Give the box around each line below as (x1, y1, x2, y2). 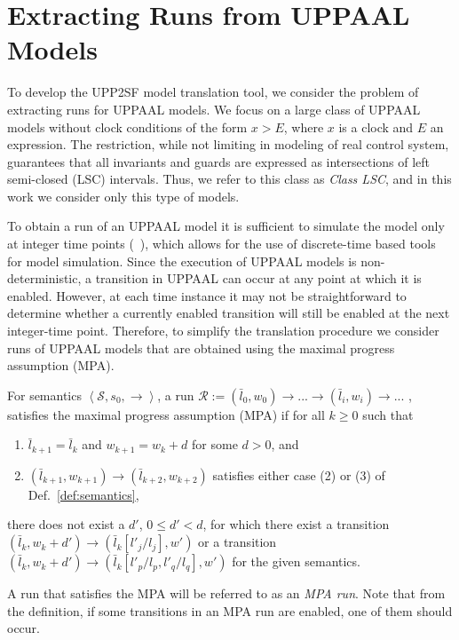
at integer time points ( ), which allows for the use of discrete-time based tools (7, 234, 436, 253)
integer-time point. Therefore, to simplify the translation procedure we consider (7, 321, 439, 340)
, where (283, 117, 324, 136)
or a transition (198, 533, 277, 551)
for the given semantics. (232, 552, 360, 571)
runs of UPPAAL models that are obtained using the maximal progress (7, 338, 395, 357)
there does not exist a (7, 515, 125, 533)
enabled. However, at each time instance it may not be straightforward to (7, 286, 407, 304)
